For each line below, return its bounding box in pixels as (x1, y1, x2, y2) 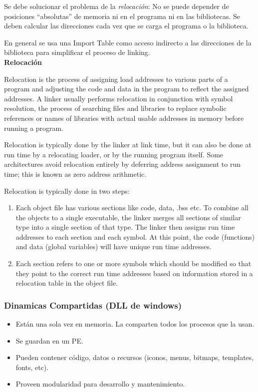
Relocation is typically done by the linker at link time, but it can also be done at (4, 139, 252, 150)
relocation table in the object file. (15, 278, 118, 288)
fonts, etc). (15, 362, 49, 372)
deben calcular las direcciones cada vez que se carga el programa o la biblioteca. (4, 20, 249, 31)
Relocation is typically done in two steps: (4, 185, 130, 196)
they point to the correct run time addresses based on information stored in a (15, 268, 253, 278)
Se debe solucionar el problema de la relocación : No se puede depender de (4, 1, 229, 11)
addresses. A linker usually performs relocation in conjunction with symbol (4, 93, 233, 103)
